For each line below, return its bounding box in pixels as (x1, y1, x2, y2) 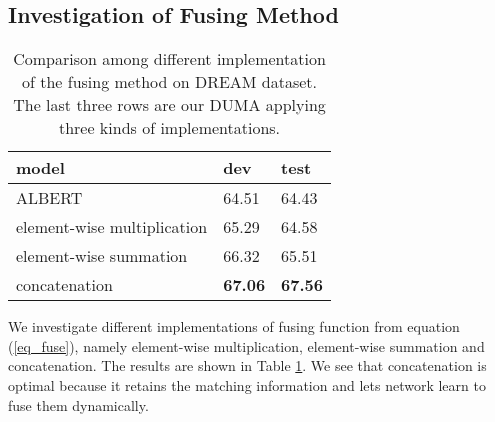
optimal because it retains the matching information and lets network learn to (8, 374, 486, 395)
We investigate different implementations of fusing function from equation (8, 316, 460, 337)
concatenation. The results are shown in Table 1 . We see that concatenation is (8, 355, 487, 376)
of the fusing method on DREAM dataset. (21, 70, 318, 94)
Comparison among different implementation (13, 47, 326, 71)
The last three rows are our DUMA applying (13, 93, 326, 117)
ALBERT (16, 186, 83, 210)
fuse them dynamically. (8, 394, 149, 415)
